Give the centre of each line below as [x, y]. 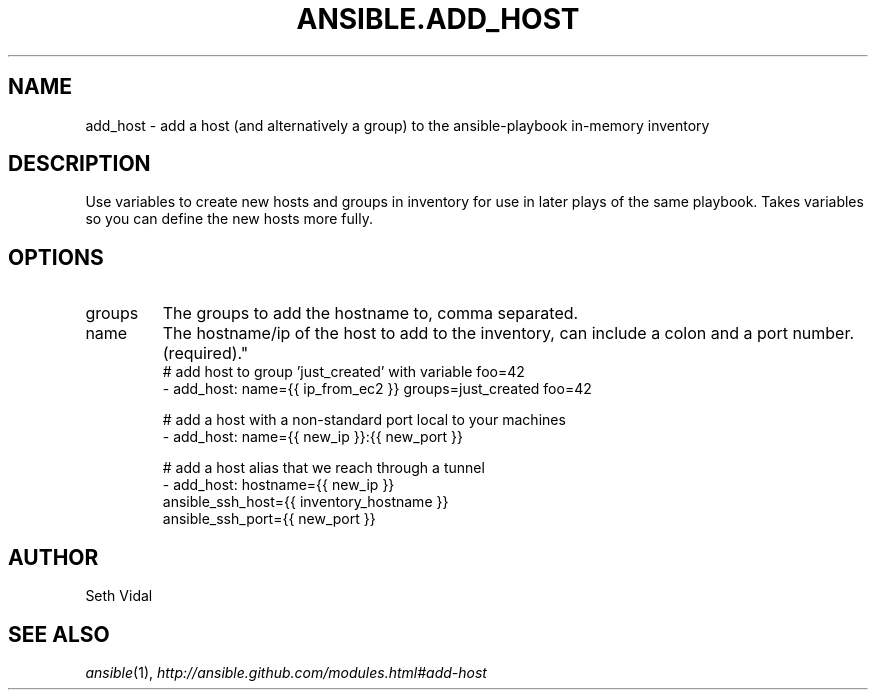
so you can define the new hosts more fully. [229, 219]
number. [823, 333]
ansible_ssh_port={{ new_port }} [269, 519]
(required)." [205, 353]
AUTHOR [53, 557]
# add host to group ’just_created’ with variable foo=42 [343, 372]
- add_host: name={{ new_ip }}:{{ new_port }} [312, 437]
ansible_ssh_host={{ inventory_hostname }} [305, 502]
